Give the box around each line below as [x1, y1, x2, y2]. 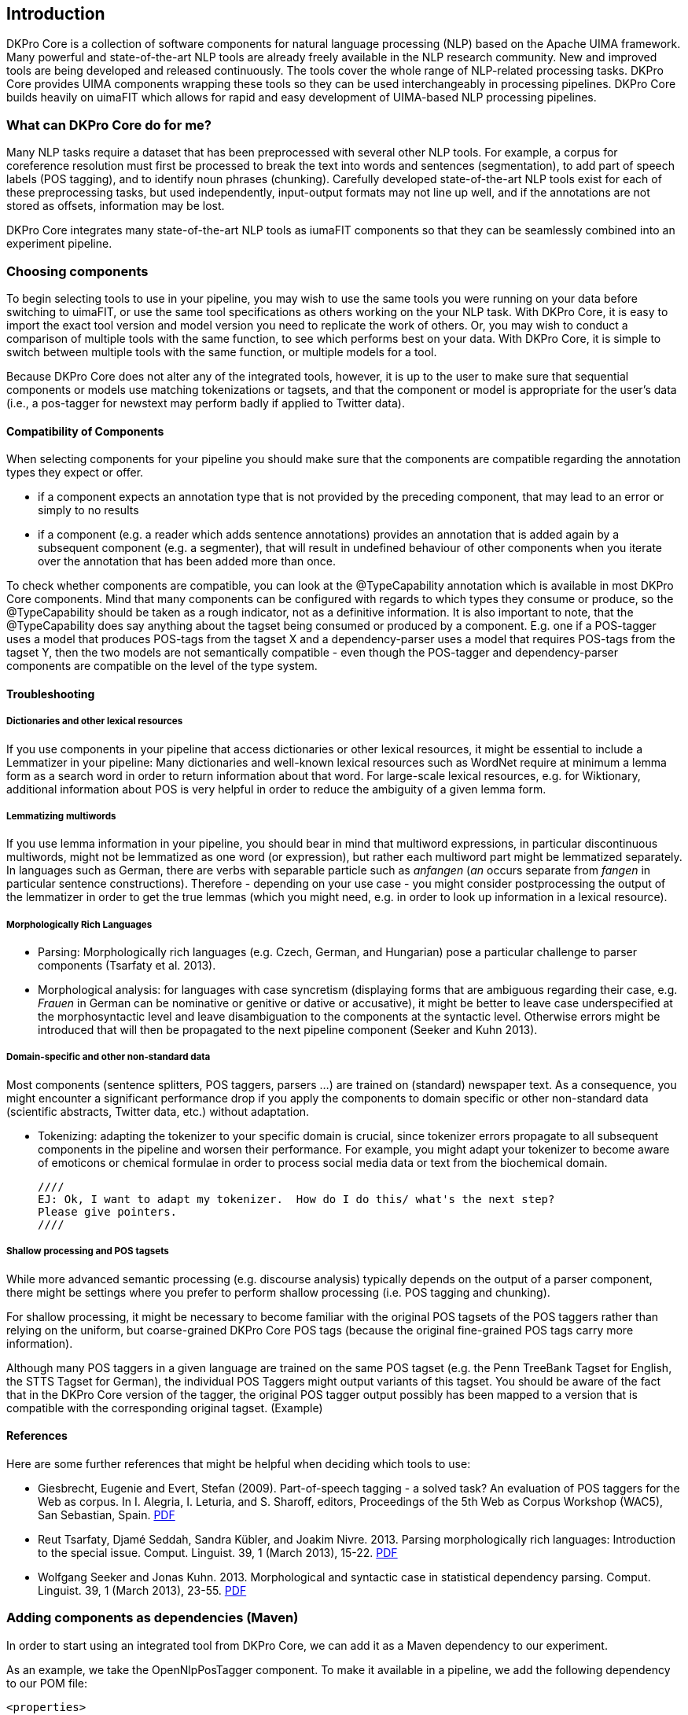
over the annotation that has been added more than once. [38, 554, 336, 569]
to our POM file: [6, 1676, 88, 1690]
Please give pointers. [38, 1205, 178, 1218]
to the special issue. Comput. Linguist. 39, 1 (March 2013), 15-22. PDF [38, 1545, 398, 1559]
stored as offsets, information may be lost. [6, 199, 225, 213]
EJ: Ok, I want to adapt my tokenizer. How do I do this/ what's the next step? [38, 1192, 555, 1205]
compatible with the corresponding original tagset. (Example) [6, 1400, 323, 1415]
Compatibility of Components [6, 424, 164, 438]
